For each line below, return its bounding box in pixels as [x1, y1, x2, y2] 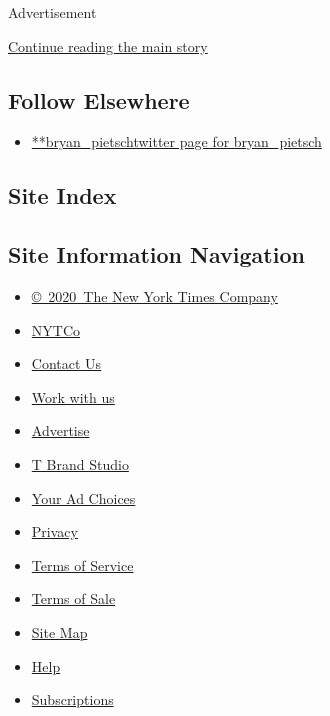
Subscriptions [31, 689, 114, 710]
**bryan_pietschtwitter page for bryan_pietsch [31, 131, 322, 152]
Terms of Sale [31, 588, 116, 609]
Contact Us [31, 353, 102, 374]
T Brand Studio [31, 453, 129, 474]
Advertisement [8, 2, 97, 22]
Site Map [31, 621, 88, 642]
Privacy [31, 521, 78, 542]
